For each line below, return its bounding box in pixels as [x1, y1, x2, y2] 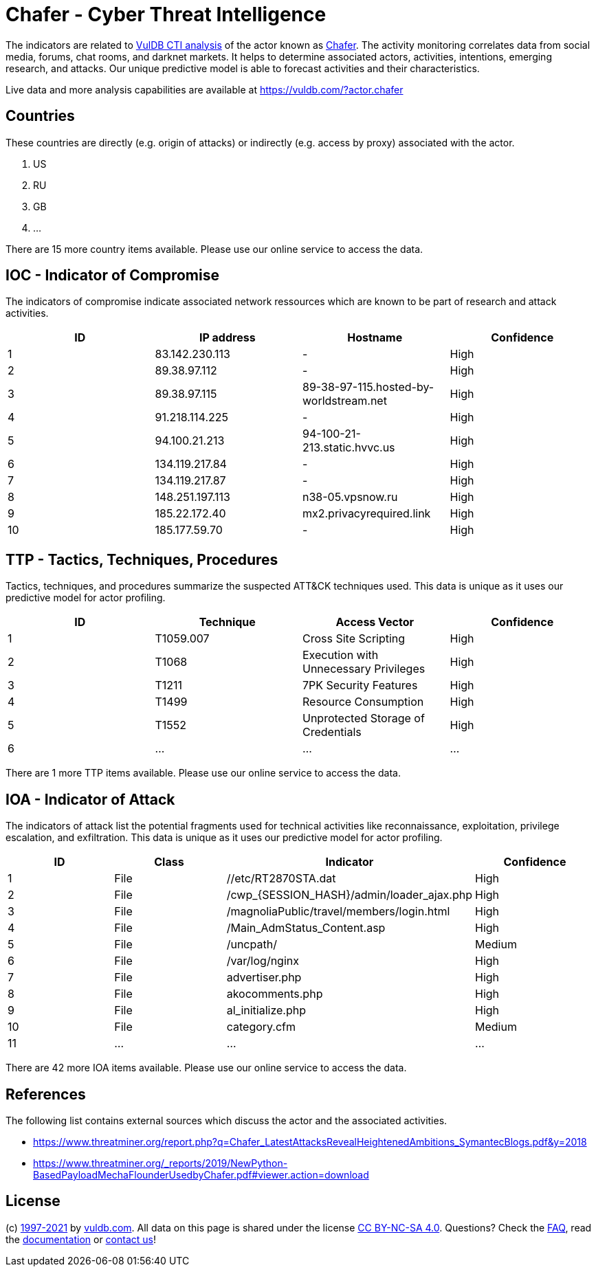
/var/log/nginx [226, 954, 299, 968]
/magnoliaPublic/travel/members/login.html [226, 904, 450, 919]
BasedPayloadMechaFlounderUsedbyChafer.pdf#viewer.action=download [33, 1168, 369, 1181]
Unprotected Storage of [302, 711, 425, 726]
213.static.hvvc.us [302, 440, 395, 455]
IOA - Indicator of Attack [5, 790, 175, 808]
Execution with [302, 648, 379, 662]
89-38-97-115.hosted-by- [302, 380, 434, 394]
